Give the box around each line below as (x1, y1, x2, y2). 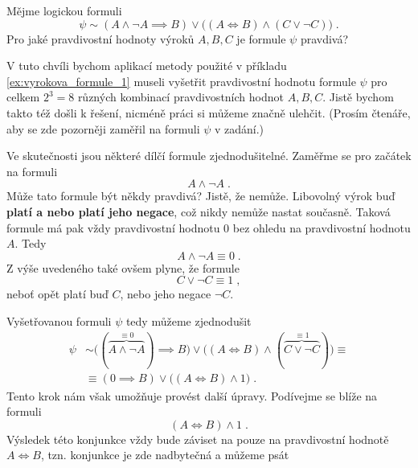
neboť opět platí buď (6, 285, 109, 302)
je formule (236, 30, 286, 47)
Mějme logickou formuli (6, 2, 122, 18)
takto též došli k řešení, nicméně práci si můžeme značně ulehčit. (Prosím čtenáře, (6, 104, 411, 121)
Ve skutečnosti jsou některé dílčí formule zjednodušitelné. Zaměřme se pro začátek (6, 147, 412, 164)
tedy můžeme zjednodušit (125, 312, 252, 329)
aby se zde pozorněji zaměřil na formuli (6, 120, 200, 137)
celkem (6, 88, 40, 105)
